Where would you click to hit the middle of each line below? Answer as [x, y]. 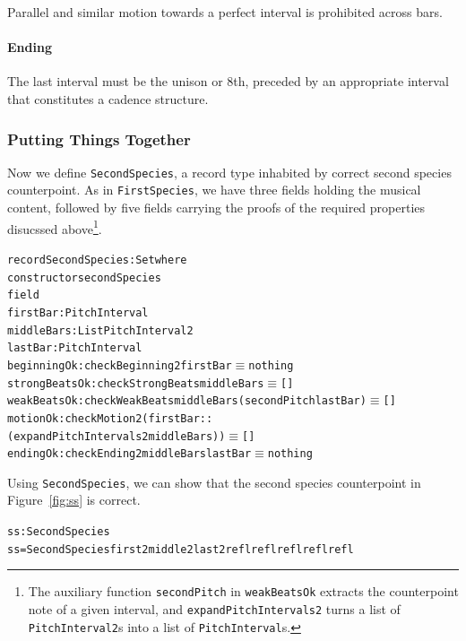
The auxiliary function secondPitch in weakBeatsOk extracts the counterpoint [243, 591]
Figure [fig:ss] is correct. [74, 500]
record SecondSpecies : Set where [97, 260]
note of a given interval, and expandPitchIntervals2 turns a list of [214, 609]
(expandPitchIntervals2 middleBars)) [116, 436]
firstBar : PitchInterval [78, 312]
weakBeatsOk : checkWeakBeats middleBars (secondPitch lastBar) [187, 401]
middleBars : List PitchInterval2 [100, 330]
